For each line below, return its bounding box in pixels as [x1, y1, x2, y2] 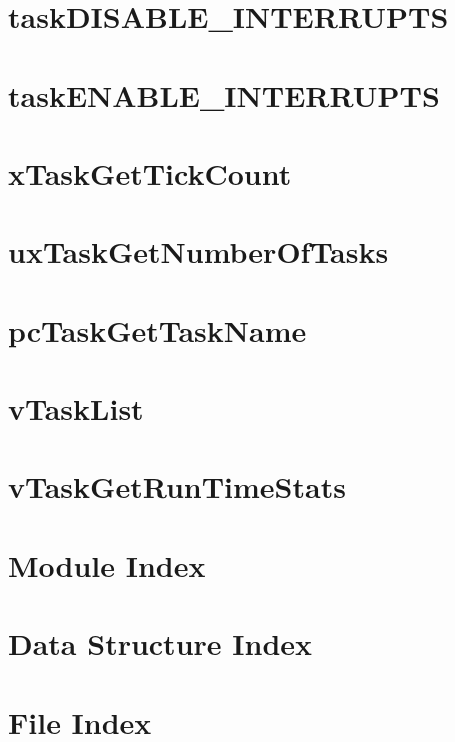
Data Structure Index [8, 623, 313, 664]
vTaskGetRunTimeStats [8, 466, 346, 507]
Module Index [8, 544, 206, 585]
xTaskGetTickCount [8, 152, 292, 193]
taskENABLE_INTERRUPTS [8, 74, 440, 115]
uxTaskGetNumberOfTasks [8, 231, 389, 272]
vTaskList [8, 388, 144, 429]
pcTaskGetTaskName [8, 309, 307, 350]
